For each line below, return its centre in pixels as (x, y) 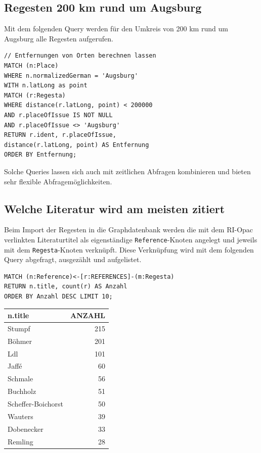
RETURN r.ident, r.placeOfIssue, (60, 135)
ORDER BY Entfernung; (40, 155)
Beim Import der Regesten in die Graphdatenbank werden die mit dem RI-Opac (129, 230)
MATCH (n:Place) (31, 65)
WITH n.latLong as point (46, 86)
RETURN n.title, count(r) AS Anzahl (66, 287)
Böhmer (20, 341)
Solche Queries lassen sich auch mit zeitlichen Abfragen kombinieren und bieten (127, 171)
